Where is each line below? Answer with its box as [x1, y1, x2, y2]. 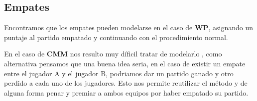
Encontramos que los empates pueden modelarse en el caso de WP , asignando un [4, 22, 254, 33]
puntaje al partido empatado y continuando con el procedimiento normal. [4, 32, 228, 42]
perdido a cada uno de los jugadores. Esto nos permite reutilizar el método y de [4, 78, 248, 88]
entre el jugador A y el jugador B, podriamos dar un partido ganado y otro [4, 68, 234, 78]
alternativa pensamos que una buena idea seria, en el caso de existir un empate [4, 58, 246, 68]
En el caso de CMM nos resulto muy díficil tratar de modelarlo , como [4, 49, 222, 59]
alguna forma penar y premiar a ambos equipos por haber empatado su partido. [4, 87, 249, 98]
